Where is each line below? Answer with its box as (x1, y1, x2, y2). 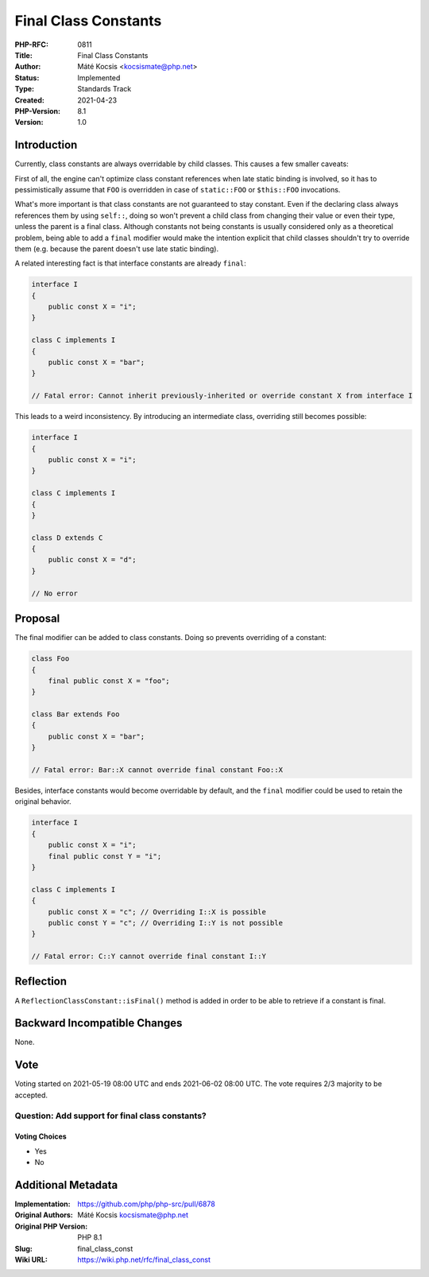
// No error (31, 588, 79, 598)
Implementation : (14, 1199, 71, 1209)
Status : (14, 72, 40, 83)
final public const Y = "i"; (48, 852, 162, 860)
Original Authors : (14, 1210, 73, 1220)
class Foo (31, 654, 70, 663)
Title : (14, 50, 33, 60)
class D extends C (31, 533, 103, 542)
